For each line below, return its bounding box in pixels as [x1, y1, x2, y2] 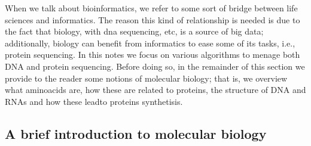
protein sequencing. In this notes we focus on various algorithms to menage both [5, 48, 300, 61]
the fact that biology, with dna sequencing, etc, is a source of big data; [5, 25, 264, 38]
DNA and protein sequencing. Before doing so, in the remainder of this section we [5, 60, 305, 72]
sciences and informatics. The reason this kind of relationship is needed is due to [5, 13, 300, 26]
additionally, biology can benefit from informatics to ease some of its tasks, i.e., [5, 36, 295, 49]
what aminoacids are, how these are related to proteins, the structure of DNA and [5, 83, 306, 96]
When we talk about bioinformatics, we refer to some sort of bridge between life [5, 2, 298, 14]
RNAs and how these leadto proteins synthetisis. [5, 95, 183, 107]
